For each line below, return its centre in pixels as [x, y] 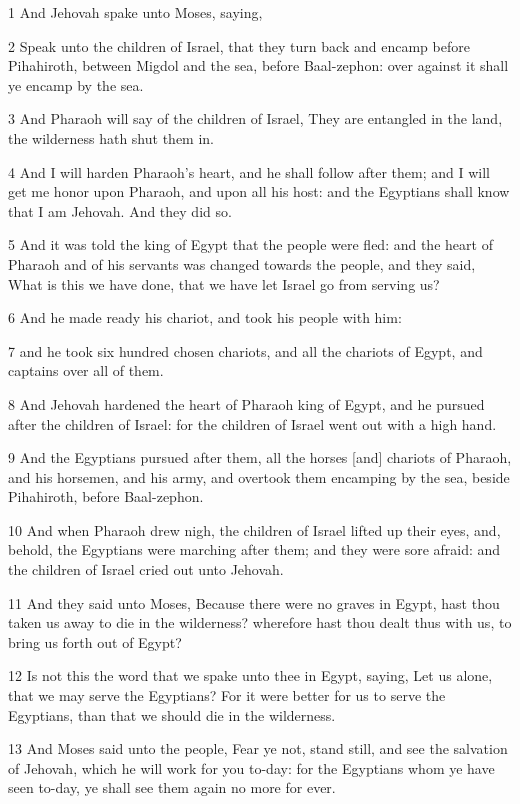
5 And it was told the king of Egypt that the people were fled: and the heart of [250, 244]
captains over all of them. [86, 370]
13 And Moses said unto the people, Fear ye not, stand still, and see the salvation [258, 748]
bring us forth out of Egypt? [95, 641]
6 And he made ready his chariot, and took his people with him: [205, 317]
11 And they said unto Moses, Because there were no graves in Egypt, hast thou [254, 602]
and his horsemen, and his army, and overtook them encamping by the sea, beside [259, 476]
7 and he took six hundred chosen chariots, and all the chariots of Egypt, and [245, 350]
